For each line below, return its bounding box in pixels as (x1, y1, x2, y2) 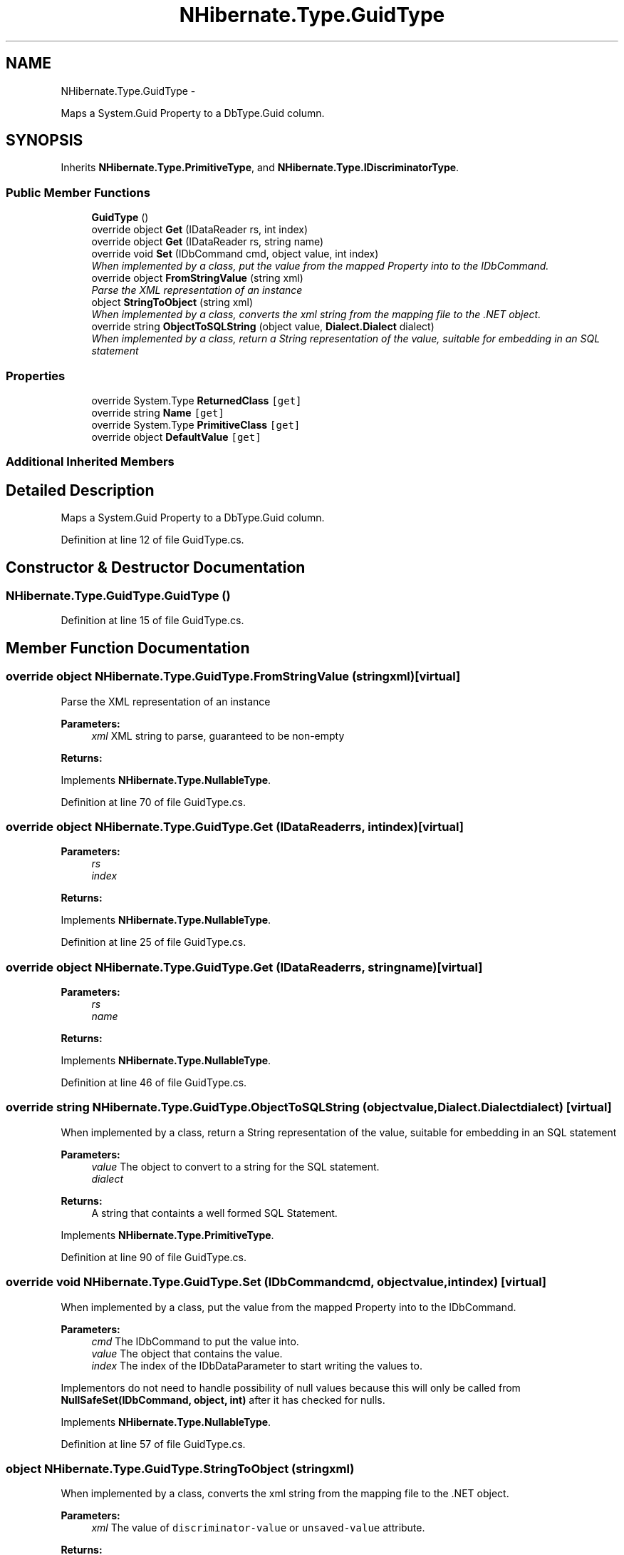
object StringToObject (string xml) (91, 296, 254, 309)
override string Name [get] (91, 406, 224, 419)
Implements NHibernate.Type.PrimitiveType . (61, 1228, 274, 1241)
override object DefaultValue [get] (91, 430, 261, 443)
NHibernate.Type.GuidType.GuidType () (6, 588, 231, 603)
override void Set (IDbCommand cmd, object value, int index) (91, 248, 379, 260)
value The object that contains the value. (91, 1347, 283, 1360)
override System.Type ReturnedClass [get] (91, 394, 302, 407)
